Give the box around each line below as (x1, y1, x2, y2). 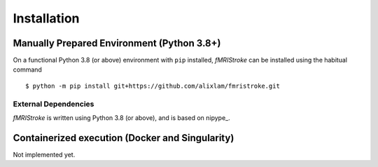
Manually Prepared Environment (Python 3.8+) (13, 37, 221, 49)
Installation (13, 11, 80, 26)
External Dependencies (13, 99, 94, 109)
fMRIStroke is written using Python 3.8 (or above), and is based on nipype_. (13, 113, 230, 122)
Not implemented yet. (13, 150, 76, 159)
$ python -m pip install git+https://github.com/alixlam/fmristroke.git (25, 81, 280, 90)
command (13, 65, 42, 74)
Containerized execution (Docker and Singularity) (13, 132, 234, 144)
